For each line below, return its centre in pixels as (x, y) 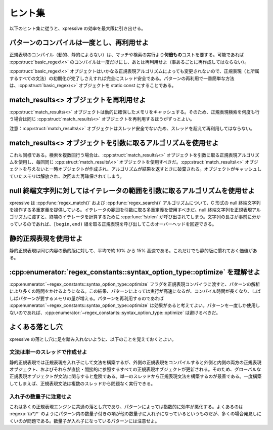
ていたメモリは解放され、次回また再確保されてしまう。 (67, 176)
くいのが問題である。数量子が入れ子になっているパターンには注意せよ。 (84, 421)
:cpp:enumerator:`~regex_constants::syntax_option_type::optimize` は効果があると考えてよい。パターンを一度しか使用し (135, 305)
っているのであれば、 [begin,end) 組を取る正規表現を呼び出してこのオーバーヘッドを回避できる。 (113, 224)
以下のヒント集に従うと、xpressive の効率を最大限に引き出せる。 (78, 28)
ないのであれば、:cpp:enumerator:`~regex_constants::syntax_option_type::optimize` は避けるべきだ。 (115, 312)
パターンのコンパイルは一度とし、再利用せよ (79, 43)
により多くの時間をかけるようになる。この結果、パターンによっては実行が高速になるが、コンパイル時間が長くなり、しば (135, 291)
